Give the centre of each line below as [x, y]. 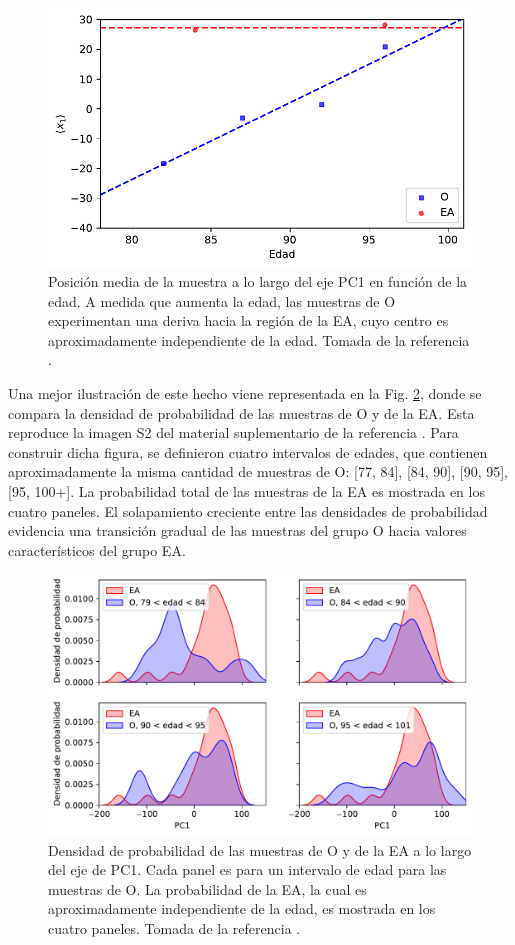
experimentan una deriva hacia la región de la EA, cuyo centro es [248, 320]
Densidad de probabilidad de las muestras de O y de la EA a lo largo [260, 849]
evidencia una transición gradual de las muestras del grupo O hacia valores [237, 530]
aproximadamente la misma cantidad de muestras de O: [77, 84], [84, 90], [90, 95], [258, 471]
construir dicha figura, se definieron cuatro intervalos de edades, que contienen [248, 451]
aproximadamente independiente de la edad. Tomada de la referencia [259, 339]
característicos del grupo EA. [97, 549]
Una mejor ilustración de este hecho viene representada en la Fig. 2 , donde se [245, 393]
